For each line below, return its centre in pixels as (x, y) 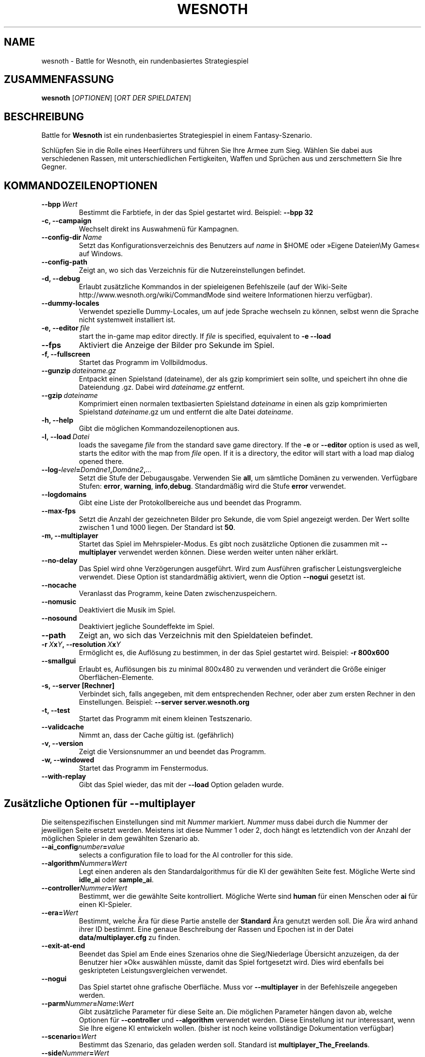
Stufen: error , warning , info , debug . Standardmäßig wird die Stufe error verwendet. (212, 486)
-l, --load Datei (65, 437)
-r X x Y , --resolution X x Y (81, 644)
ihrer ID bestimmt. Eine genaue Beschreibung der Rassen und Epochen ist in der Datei (216, 929)
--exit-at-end (63, 945)
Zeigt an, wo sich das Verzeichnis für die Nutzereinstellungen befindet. (192, 270)
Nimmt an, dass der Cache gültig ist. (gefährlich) (156, 735)
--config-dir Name (72, 237)
